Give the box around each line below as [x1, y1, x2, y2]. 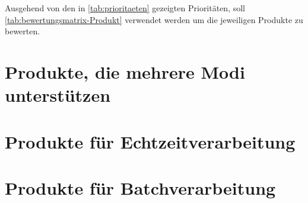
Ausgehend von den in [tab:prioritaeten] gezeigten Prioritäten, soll [5, 2, 246, 14]
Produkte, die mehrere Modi [5, 59, 245, 83]
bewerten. [5, 25, 40, 37]
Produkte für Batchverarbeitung [5, 175, 276, 199]
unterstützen [5, 83, 111, 107]
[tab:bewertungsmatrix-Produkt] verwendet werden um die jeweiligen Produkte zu [5, 13, 303, 25]
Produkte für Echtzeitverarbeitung [5, 129, 296, 153]
